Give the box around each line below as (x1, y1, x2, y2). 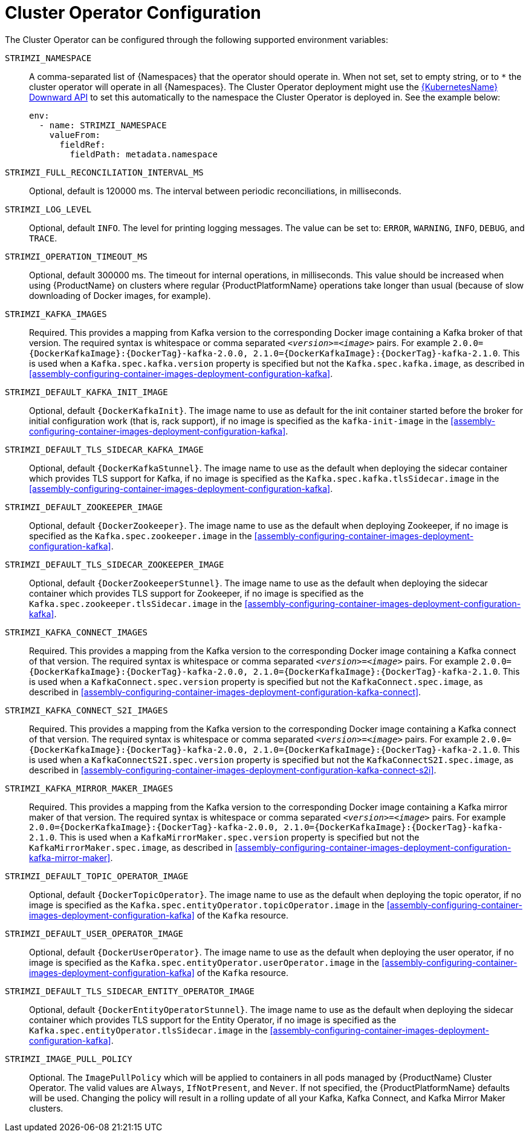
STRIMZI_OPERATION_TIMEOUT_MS (5, 251, 148, 261)
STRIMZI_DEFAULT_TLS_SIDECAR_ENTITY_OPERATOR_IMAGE (5, 986, 255, 996)
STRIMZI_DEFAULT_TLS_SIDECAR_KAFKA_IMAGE (5, 444, 204, 454)
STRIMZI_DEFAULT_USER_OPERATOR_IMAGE (5, 928, 184, 939)
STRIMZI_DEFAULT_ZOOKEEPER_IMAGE (5, 502, 163, 512)
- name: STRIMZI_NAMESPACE (39, 120, 167, 130)
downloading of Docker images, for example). (29, 290, 211, 301)
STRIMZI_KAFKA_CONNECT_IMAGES (5, 627, 148, 637)
